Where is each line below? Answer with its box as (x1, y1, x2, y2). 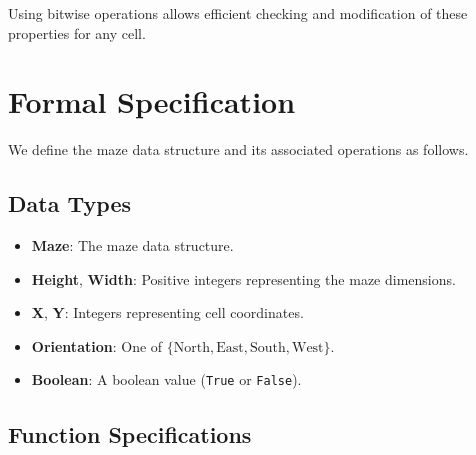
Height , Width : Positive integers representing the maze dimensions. (31, 268, 456, 289)
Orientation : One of (31, 335, 163, 356)
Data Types (8, 188, 131, 219)
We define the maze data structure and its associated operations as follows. (8, 139, 469, 160)
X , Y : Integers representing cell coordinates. (31, 302, 304, 323)
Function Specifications (8, 418, 252, 449)
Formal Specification (8, 81, 296, 122)
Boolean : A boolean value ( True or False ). (31, 369, 302, 390)
